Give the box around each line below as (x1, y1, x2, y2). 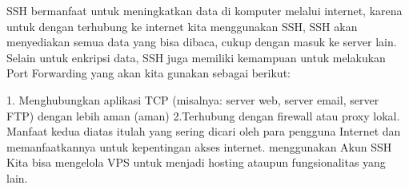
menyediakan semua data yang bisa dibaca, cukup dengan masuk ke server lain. (6, 33, 397, 50)
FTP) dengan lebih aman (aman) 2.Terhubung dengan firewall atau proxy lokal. (6, 107, 400, 124)
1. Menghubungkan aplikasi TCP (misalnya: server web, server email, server (6, 91, 379, 108)
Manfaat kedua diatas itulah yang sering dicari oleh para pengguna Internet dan (6, 123, 401, 140)
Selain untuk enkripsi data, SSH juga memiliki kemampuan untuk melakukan (6, 49, 386, 65)
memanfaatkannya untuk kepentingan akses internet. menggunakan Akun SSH (6, 138, 392, 155)
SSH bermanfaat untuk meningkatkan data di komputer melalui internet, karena (6, 2, 403, 18)
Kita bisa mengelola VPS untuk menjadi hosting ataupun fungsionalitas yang (6, 154, 386, 171)
